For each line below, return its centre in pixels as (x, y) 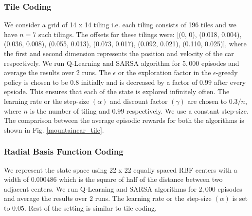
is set (240, 198)
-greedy (227, 72)
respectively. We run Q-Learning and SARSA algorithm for (92, 63)
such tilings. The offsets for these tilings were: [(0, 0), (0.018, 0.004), (140, 34)
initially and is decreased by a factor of (139, 82)
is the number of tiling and (70, 110)
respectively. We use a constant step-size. (188, 110)
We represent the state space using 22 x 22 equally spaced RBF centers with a (121, 169)
